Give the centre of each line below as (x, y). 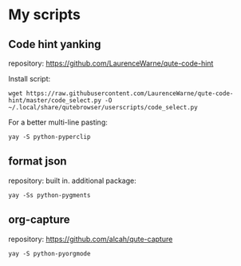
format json (38, 161)
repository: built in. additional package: (73, 181)
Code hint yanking (55, 44)
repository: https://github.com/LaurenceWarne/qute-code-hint (111, 63)
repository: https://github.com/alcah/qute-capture (91, 239)
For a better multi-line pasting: (58, 122)
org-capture (39, 220)
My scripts (45, 15)
